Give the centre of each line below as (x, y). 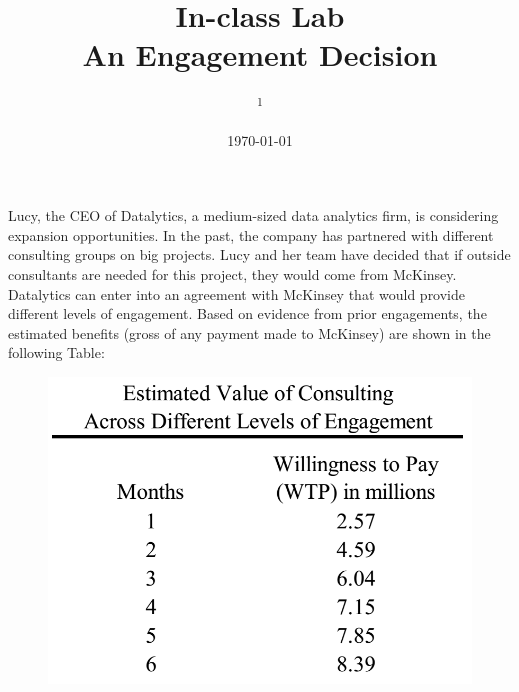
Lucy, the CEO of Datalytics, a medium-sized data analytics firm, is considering (253, 215)
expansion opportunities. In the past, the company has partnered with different (251, 234)
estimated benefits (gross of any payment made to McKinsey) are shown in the (249, 332)
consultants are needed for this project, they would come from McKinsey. (232, 273)
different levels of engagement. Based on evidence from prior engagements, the (247, 313)
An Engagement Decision (260, 54)
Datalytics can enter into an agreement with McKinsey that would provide (237, 293)
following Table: (56, 352)
